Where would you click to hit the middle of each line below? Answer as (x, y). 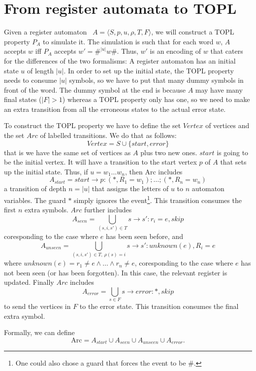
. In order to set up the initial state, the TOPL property (149, 70)
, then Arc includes (154, 171)
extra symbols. (46, 210)
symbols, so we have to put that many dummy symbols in (156, 80)
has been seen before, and (144, 236)
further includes (108, 210)
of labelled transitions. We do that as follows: (108, 135)
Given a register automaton (46, 32)
